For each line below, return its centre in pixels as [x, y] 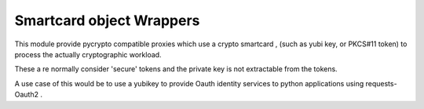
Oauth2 [27, 95]
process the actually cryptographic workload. [88, 54]
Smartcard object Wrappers [107, 20]
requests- [381, 83]
